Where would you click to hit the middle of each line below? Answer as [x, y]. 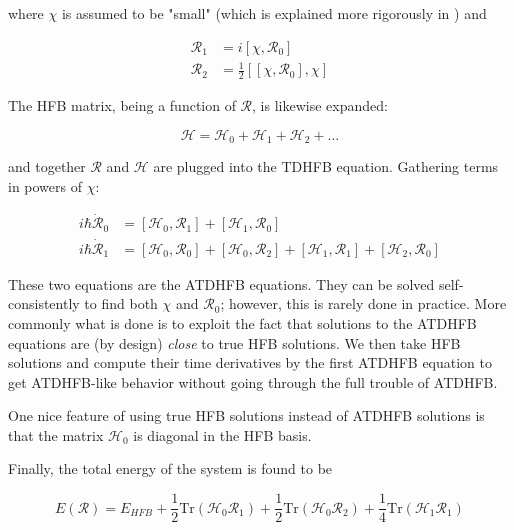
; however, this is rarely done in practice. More [363, 303]
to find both [121, 303]
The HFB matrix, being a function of [122, 105]
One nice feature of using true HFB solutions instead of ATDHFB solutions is [246, 415]
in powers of [45, 185]
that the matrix [56, 434]
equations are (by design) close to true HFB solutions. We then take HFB [234, 342]
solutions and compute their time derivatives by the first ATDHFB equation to [250, 362]
